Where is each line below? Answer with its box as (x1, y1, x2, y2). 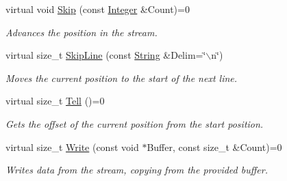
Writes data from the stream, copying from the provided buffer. (5, 163, 268, 177)
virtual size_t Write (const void (5, 139, 139, 154)
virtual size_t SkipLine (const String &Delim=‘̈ (5, 48, 206, 62)
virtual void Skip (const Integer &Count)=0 (5, 2, 190, 16)
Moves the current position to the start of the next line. (5, 70, 238, 85)
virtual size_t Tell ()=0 (5, 94, 105, 108)
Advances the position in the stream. (5, 25, 158, 39)
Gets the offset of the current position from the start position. (5, 116, 264, 130)
